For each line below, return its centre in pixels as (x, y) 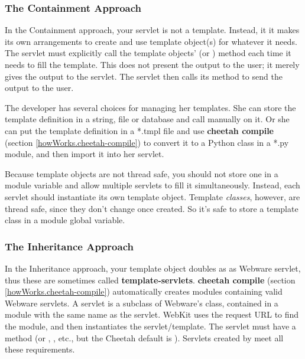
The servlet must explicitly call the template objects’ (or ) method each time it (148, 53)
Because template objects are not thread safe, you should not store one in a (142, 173)
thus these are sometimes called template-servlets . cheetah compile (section (150, 280)
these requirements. (40, 349)
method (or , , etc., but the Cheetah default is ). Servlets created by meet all (144, 337)
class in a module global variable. (65, 220)
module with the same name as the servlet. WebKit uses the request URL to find (152, 314)
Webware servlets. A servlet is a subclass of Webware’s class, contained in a (142, 303)
